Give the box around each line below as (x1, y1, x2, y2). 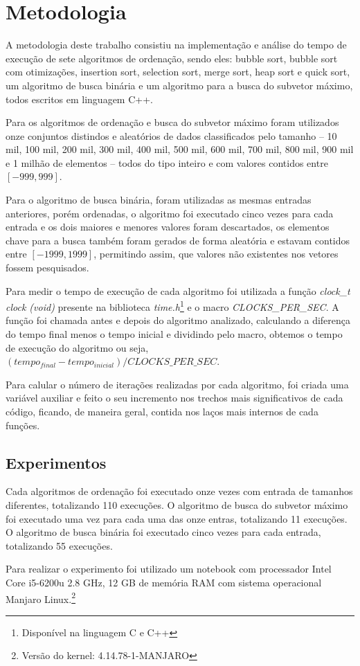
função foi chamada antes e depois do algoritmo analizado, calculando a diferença (6, 313, 351, 327)
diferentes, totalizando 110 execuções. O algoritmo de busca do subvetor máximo (6, 498, 348, 512)
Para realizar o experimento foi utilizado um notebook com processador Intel (6, 561, 332, 576)
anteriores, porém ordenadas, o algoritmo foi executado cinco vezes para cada (6, 206, 334, 220)
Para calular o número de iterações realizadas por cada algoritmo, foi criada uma (6, 377, 349, 391)
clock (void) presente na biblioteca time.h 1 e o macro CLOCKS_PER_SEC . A (6, 298, 339, 314)
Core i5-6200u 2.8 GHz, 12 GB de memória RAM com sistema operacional (6, 575, 322, 589)
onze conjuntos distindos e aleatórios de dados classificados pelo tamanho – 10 (6, 128, 337, 143)
